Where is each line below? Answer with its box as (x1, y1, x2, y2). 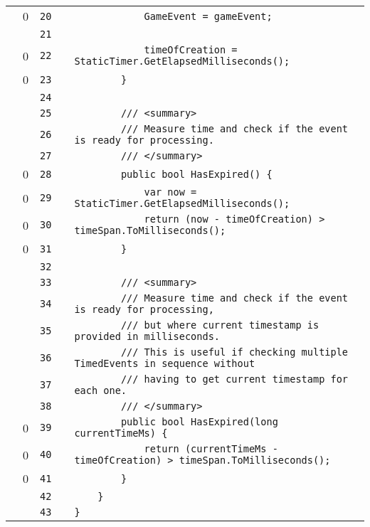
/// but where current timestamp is (120, 319, 319, 331)
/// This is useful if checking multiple (120, 346, 349, 358)
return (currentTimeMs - (144, 443, 278, 454)
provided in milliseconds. (74, 331, 220, 342)
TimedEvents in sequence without (74, 358, 255, 369)
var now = (144, 186, 197, 198)
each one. (74, 385, 127, 396)
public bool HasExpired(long (120, 416, 278, 427)
